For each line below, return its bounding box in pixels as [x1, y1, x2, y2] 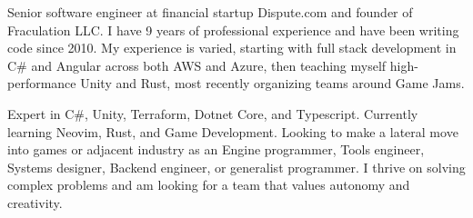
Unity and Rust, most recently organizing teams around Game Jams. [80, 74, 465, 93]
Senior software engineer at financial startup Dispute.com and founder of [7, 3, 413, 21]
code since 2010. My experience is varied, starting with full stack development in [7, 38, 457, 57]
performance [7, 74, 76, 93]
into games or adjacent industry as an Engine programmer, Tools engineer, [7, 140, 425, 159]
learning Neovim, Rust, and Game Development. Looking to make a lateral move [7, 122, 458, 141]
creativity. [7, 193, 63, 212]
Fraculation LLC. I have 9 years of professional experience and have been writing [7, 20, 459, 39]
